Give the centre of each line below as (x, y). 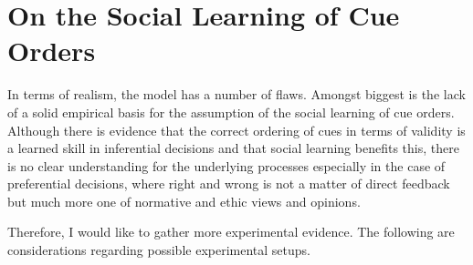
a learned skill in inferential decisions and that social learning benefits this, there (233, 148)
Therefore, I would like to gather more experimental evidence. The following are (231, 232)
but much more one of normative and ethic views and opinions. (184, 201)
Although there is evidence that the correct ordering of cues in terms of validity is (236, 130)
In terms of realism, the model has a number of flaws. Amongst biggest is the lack (236, 94)
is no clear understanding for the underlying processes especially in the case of (226, 165)
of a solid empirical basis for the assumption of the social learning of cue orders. (231, 112)
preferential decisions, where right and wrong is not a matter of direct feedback (229, 183)
